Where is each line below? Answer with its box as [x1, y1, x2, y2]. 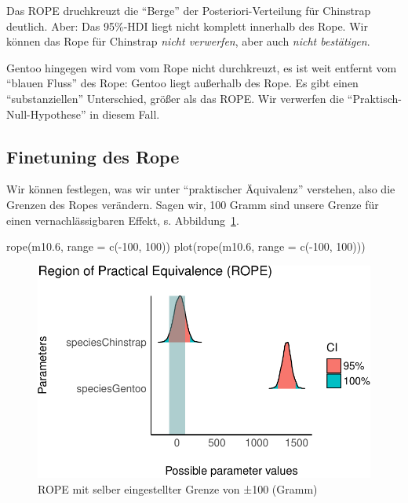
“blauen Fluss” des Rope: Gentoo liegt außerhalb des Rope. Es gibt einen [6, 75, 359, 91]
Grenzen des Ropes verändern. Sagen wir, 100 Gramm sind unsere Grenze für [6, 196, 379, 212]
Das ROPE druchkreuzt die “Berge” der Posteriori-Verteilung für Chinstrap [6, 2, 371, 18]
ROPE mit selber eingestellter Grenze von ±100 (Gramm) [38, 480, 318, 497]
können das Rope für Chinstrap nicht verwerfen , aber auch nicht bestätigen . [6, 33, 370, 50]
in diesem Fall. [89, 105, 160, 122]
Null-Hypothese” [6, 105, 86, 122]
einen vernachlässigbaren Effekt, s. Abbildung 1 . [6, 211, 239, 228]
